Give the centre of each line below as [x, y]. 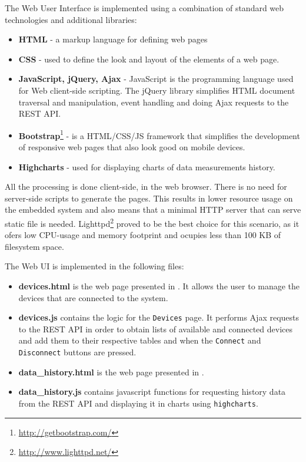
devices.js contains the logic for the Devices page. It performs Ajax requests [159, 317]
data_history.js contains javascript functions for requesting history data [152, 392]
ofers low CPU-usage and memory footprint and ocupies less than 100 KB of [143, 235]
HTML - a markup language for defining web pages [113, 39]
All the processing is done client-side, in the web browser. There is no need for [146, 187]
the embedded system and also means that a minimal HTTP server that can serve [153, 209]
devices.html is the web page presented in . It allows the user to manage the [159, 286]
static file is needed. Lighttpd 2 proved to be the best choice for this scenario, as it [152, 222]
